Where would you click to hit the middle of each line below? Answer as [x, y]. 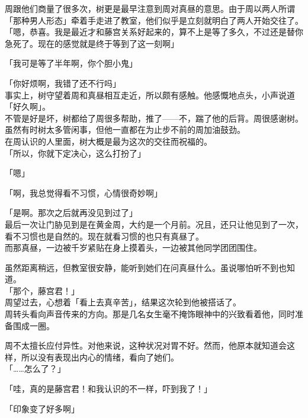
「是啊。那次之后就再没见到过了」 [71, 213]
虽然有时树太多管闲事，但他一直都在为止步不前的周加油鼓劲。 [125, 130]
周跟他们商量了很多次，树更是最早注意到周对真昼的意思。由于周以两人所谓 [150, 8]
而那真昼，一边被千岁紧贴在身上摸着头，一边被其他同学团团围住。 [133, 248]
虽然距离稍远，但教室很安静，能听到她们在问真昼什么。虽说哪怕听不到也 [146, 267]
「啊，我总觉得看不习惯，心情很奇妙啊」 [84, 192]
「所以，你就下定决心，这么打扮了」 [75, 153]
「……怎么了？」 [35, 368]
